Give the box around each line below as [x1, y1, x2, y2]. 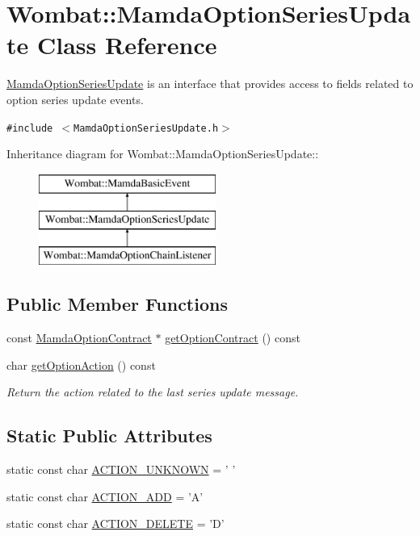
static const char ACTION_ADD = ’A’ [6, 488, 204, 505]
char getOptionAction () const [6, 356, 156, 373]
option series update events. [6, 90, 144, 107]
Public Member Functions [6, 291, 228, 316]
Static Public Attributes [6, 423, 212, 448]
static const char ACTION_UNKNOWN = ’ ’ [6, 460, 236, 477]
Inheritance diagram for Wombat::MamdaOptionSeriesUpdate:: [6, 145, 319, 162]
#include [6, 122, 53, 134]
